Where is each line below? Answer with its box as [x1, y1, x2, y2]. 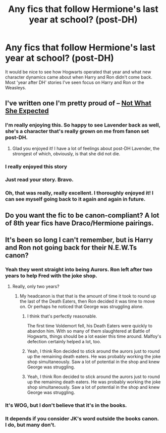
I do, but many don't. [5, 422, 56, 429]
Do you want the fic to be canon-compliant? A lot [5, 211, 160, 219]
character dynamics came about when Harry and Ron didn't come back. [5, 74, 153, 80]
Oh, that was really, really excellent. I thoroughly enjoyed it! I [5, 189, 154, 196]
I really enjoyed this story [5, 163, 67, 170]
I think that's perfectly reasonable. [27, 313, 98, 319]
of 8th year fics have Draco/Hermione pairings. [5, 219, 154, 227]
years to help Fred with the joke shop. [5, 272, 98, 279]
